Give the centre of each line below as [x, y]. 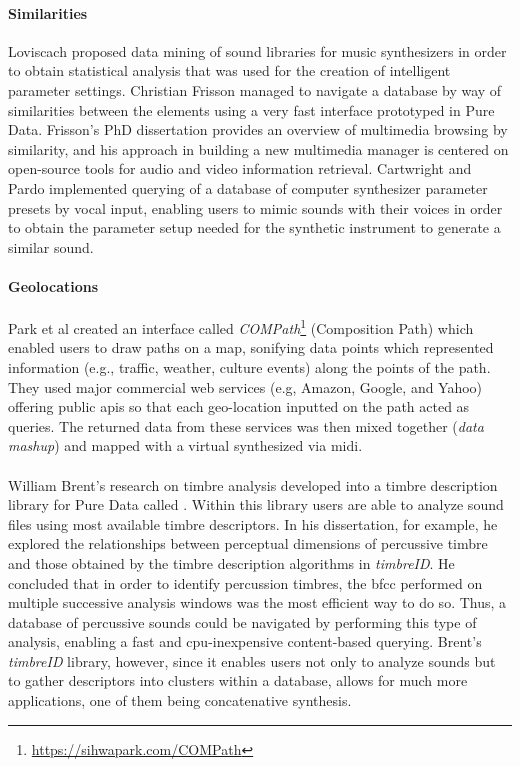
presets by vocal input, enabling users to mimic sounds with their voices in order [255, 207]
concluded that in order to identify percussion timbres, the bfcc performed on [245, 582]
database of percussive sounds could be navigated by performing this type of [242, 621]
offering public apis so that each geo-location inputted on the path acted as [239, 406]
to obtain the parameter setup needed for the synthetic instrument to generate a [254, 227]
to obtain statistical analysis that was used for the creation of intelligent [229, 70]
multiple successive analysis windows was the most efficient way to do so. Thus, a [257, 602]
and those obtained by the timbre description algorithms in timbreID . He [231, 562]
